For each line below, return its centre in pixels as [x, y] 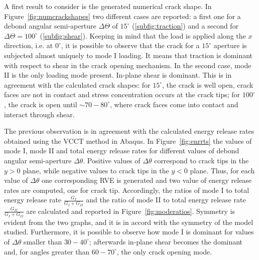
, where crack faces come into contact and [174, 104]
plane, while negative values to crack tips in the [96, 170]
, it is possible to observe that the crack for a [130, 45]
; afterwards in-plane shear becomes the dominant [166, 241]
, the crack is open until [41, 104]
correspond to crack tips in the [202, 160]
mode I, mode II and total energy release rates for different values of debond [122, 151]
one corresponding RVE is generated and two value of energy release [147, 180]
